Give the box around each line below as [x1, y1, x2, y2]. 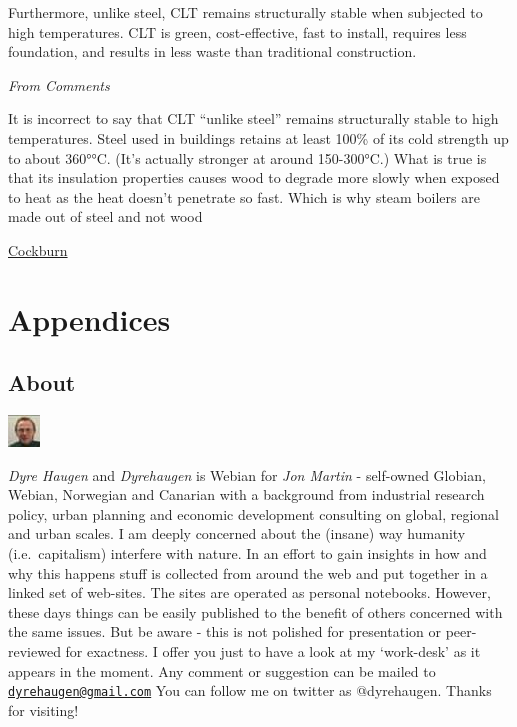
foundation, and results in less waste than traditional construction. [8, 41, 417, 62]
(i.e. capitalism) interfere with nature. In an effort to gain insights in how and [8, 543, 487, 564]
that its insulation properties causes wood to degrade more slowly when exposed [8, 167, 500, 188]
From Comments [8, 74, 110, 95]
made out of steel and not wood [8, 206, 203, 227]
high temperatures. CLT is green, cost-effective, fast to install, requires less [8, 21, 467, 42]
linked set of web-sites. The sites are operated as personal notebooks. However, [8, 582, 491, 603]
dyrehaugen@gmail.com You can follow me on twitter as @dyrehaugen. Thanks [8, 680, 492, 701]
